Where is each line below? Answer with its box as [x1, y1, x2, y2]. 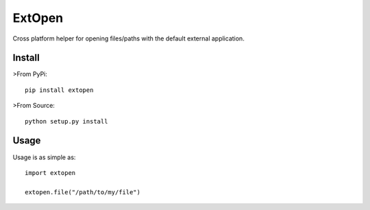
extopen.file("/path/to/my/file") [25, 188, 140, 196]
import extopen [25, 169, 76, 176]
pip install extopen [25, 86, 94, 94]
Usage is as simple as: [12, 153, 76, 161]
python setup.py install [25, 117, 108, 125]
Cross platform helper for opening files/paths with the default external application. [12, 34, 245, 43]
